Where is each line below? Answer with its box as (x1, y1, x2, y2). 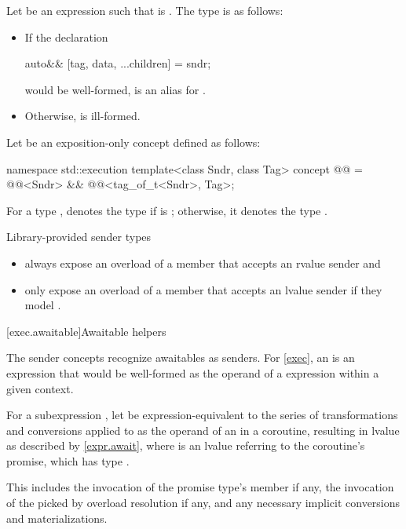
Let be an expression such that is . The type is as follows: (6, 2, 283, 18)
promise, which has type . (6, 452, 130, 469)
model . (24, 297, 61, 313)
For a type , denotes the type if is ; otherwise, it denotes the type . (6, 202, 327, 218)
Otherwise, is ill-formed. (24, 108, 141, 124)
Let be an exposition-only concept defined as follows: (6, 133, 261, 150)
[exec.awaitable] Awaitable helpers (6, 323, 166, 339)
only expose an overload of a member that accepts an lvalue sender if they (24, 281, 382, 297)
